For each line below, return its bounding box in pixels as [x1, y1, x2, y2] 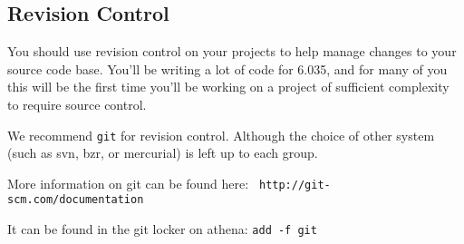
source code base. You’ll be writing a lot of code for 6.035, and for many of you [7, 59, 448, 78]
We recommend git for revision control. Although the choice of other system [7, 125, 435, 144]
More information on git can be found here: [7, 173, 249, 192]
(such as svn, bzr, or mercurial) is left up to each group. [7, 143, 318, 162]
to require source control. [7, 94, 147, 113]
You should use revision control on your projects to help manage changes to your [7, 42, 457, 61]
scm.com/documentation [7, 193, 144, 207]
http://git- [258, 178, 331, 191]
